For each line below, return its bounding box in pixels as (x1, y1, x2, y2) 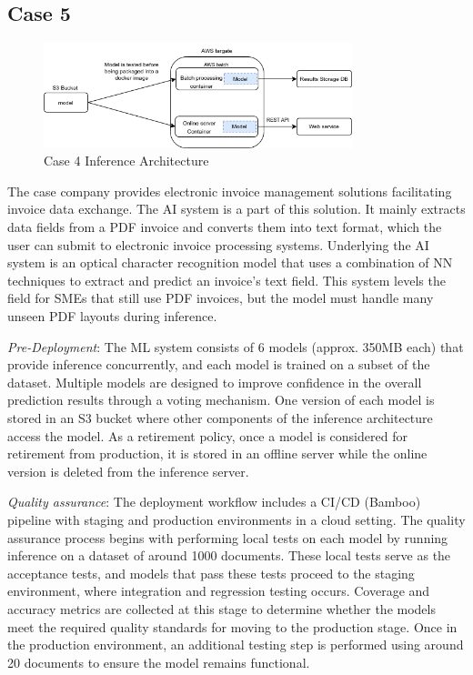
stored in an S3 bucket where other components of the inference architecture (7, 408, 433, 427)
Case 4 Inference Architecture (44, 151, 209, 170)
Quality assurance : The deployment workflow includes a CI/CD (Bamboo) (7, 492, 421, 511)
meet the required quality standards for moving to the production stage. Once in (7, 617, 458, 636)
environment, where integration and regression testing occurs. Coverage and (7, 581, 430, 600)
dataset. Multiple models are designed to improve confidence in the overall (7, 372, 422, 391)
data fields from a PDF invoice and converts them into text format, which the (7, 217, 442, 237)
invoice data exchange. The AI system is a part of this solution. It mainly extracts (7, 199, 466, 218)
